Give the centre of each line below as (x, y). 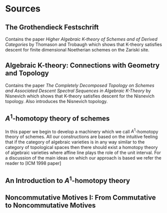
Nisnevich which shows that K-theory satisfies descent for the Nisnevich (80, 96)
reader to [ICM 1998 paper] (33, 163)
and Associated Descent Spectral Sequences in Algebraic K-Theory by (78, 90)
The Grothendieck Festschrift (52, 27)
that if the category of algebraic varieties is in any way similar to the (75, 142)
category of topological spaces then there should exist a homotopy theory (81, 147)
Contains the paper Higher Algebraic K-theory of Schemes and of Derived (81, 39)
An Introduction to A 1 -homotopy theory (68, 180)
